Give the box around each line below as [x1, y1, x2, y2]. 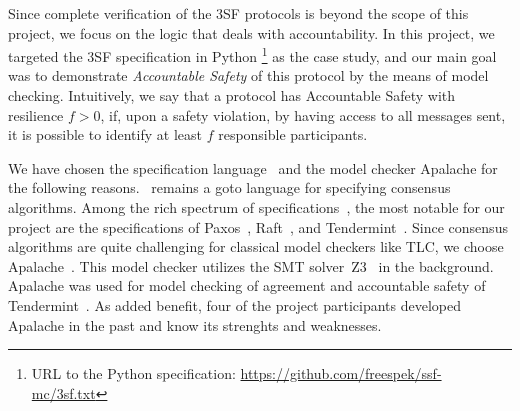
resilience [8, 104, 64, 125]
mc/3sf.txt [31, 382, 96, 403]
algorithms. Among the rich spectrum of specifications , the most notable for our [8, 197, 505, 217]
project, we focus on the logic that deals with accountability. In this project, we [8, 22, 495, 43]
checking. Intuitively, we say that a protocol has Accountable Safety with [8, 85, 456, 106]
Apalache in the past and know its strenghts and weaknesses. [8, 314, 382, 335]
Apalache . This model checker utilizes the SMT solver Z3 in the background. [8, 255, 494, 276]
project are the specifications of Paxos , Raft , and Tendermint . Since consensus [8, 216, 508, 237]
